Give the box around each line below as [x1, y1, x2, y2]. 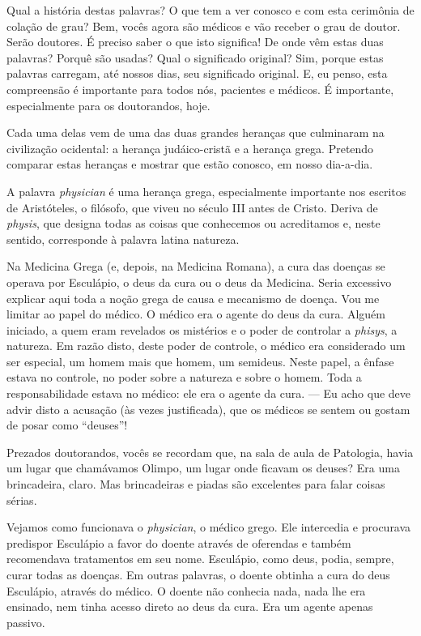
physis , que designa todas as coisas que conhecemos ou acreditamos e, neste [6, 215, 381, 232]
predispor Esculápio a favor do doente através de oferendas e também [6, 534, 351, 551]
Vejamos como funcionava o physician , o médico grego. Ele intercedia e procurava [6, 519, 411, 536]
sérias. [6, 491, 37, 508]
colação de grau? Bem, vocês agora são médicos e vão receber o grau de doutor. [6, 17, 401, 34]
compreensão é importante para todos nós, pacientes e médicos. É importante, [6, 80, 394, 97]
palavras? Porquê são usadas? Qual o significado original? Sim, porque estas [6, 49, 384, 66]
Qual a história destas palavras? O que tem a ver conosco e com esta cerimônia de [6, 2, 415, 18]
